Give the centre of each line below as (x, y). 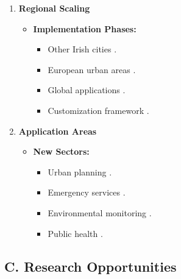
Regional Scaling (54, 8)
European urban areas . (92, 69)
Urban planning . (80, 171)
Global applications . (87, 90)
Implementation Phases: (85, 28)
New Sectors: (61, 151)
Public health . (75, 233)
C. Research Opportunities (90, 266)
